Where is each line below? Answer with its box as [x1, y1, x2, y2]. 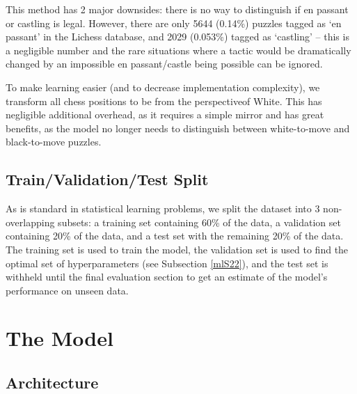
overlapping [6, 214, 55, 229]
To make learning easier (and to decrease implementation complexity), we [6, 79, 320, 94]
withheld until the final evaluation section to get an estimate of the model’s [6, 269, 328, 284]
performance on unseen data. [6, 283, 129, 297]
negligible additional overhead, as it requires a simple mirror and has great [6, 107, 324, 122]
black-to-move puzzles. [6, 134, 102, 149]
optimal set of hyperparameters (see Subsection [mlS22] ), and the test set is [6, 255, 328, 270]
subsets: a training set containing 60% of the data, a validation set [58, 214, 341, 229]
